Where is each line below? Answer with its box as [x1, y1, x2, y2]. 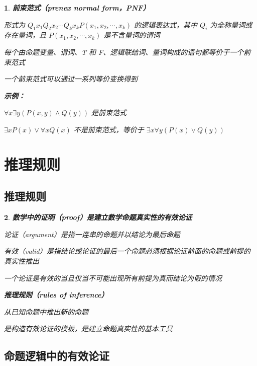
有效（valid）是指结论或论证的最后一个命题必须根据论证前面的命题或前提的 [4, 246, 250, 256]
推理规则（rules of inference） [4, 289, 108, 300]
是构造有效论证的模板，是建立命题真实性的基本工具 [4, 323, 173, 334]
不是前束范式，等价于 [73, 124, 144, 134]
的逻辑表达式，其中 [134, 19, 198, 30]
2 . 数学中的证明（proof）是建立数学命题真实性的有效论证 [4, 212, 192, 223]
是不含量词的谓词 [103, 30, 160, 40]
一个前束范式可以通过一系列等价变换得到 [4, 74, 138, 84]
